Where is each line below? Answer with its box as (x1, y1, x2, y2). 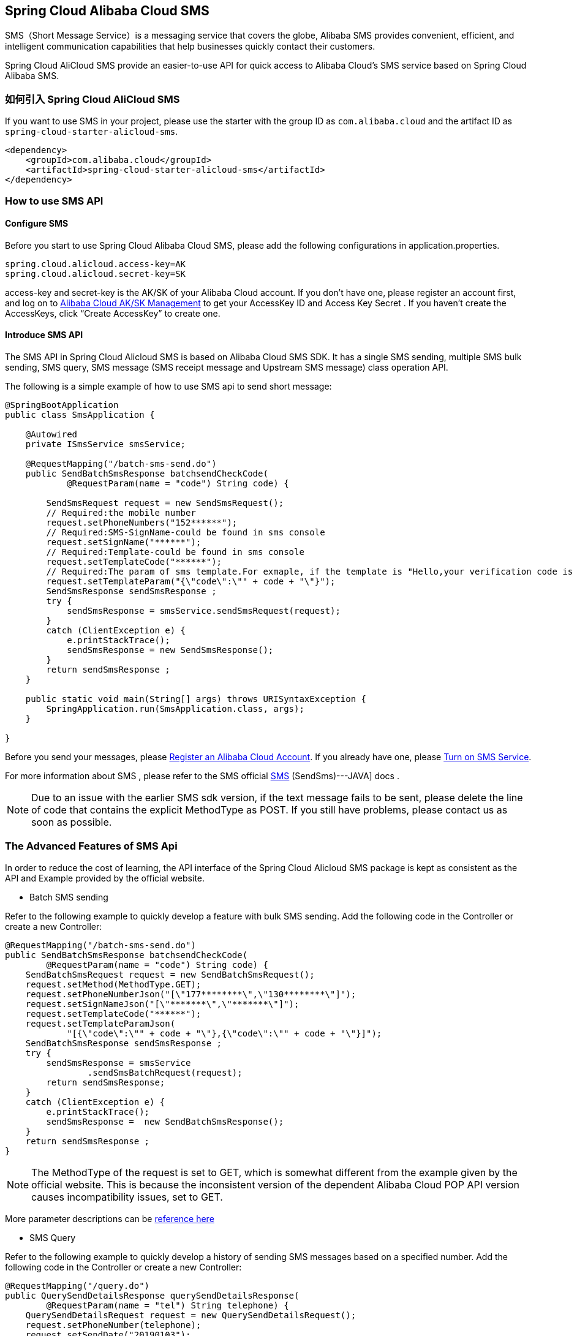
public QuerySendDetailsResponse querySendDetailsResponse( (5, 1290, 300, 1300)
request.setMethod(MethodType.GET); (25, 979, 202, 989)
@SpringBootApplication (5, 399, 119, 410)
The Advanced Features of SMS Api (5, 840, 178, 853)
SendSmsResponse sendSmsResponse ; (46, 586, 217, 596)
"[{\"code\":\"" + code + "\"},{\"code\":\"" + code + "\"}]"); (67, 1028, 382, 1038)
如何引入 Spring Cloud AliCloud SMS (5, 92, 180, 105)
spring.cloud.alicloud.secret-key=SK (5, 268, 186, 279)
